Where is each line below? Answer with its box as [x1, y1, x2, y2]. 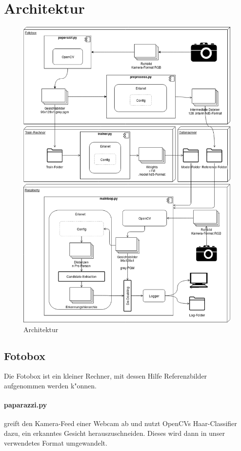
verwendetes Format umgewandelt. [4, 437, 107, 448]
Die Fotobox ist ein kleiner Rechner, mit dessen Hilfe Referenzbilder [4, 371, 207, 381]
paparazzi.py [4, 400, 47, 410]
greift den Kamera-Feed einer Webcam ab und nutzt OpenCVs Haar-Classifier [4, 418, 237, 428]
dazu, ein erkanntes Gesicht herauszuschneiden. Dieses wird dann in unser [4, 428, 225, 438]
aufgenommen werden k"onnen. [4, 380, 97, 390]
